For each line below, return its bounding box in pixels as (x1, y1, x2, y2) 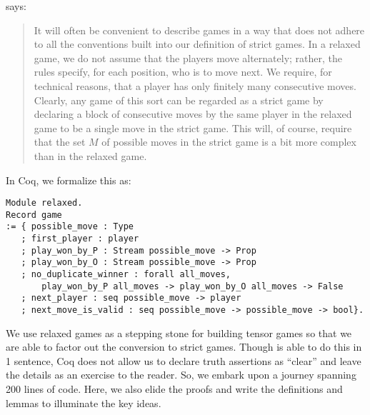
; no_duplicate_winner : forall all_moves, (21, 269, 231, 280)
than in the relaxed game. (34, 148, 147, 163)
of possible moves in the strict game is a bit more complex (101, 134, 356, 149)
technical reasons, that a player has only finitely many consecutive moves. (34, 78, 356, 93)
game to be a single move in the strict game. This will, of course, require (34, 120, 352, 135)
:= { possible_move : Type (6, 221, 134, 232)
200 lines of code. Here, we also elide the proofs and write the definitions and (6, 381, 343, 396)
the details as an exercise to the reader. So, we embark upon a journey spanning (6, 367, 356, 382)
